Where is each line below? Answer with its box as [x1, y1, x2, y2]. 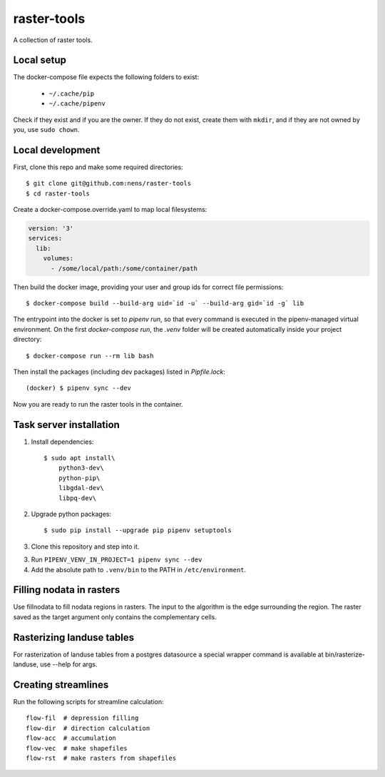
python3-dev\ [58, 464, 104, 472]
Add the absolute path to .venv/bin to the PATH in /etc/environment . [31, 565, 247, 574]
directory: [13, 335, 42, 344]
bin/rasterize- [324, 650, 366, 659]
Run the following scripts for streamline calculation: [13, 698, 164, 706]
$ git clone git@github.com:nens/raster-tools [26, 179, 192, 188]
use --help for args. [39, 660, 98, 669]
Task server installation [13, 418, 120, 431]
